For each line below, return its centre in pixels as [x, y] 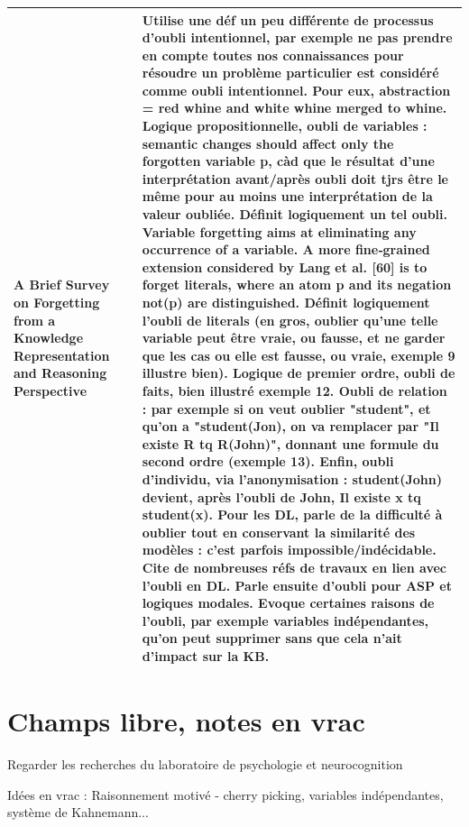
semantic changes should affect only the [268, 143]
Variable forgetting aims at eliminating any [279, 231]
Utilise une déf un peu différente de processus [288, 19]
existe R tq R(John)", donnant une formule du [290, 443]
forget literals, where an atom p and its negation [297, 285]
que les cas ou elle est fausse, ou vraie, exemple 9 [299, 355]
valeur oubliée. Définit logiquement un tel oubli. [295, 214]
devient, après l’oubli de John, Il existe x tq [281, 496]
